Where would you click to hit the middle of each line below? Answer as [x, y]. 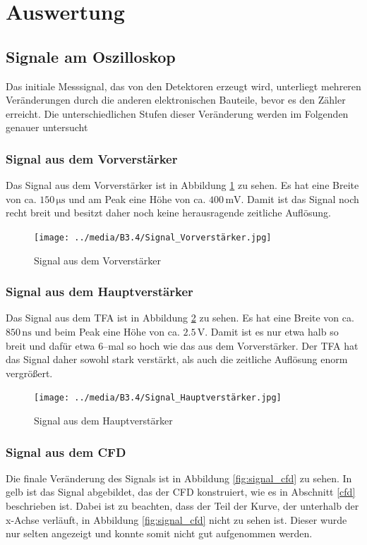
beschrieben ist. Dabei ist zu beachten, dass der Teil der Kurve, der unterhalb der [182, 506]
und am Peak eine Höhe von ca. [137, 198]
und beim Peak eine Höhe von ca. [107, 332]
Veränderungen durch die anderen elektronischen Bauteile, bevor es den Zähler [176, 100]
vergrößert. [29, 373]
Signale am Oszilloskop [91, 56]
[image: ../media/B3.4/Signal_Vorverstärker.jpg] [153, 237]
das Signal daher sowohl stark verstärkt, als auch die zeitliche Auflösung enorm [177, 359]
